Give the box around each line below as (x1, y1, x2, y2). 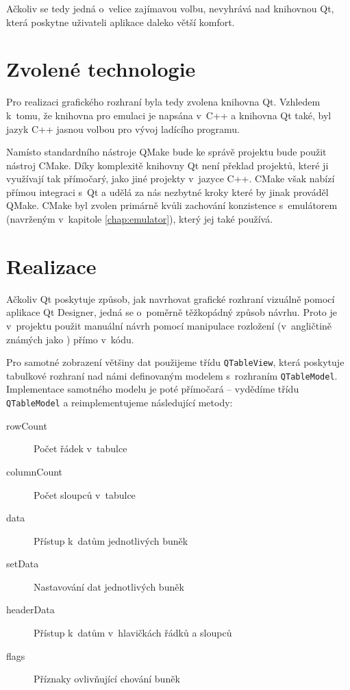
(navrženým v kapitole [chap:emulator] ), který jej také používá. (6, 212, 273, 226)
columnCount (6, 464, 63, 478)
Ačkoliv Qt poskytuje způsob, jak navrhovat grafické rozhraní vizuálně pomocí (6, 291, 335, 306)
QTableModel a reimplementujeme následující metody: (6, 395, 233, 410)
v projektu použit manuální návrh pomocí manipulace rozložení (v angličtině (6, 318, 332, 332)
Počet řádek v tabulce (34, 441, 127, 456)
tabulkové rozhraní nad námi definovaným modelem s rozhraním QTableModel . (6, 368, 338, 382)
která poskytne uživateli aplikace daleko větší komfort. (6, 14, 235, 29)
